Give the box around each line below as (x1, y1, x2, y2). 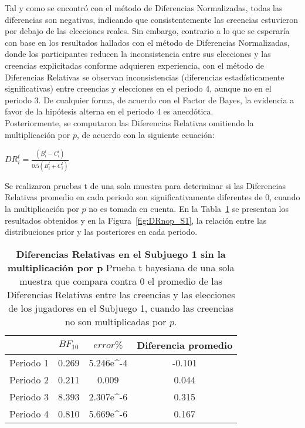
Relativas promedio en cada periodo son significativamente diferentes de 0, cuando (5, 191, 300, 203)
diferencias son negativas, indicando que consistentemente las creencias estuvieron (5, 13, 299, 25)
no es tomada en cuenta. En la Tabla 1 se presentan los (89, 202, 289, 214)
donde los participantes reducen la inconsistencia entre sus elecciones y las (5, 48, 271, 60)
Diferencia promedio (137, 338, 233, 352)
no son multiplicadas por (65, 314, 167, 328)
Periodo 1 (9, 355, 49, 369)
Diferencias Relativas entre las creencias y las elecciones (6, 287, 235, 301)
